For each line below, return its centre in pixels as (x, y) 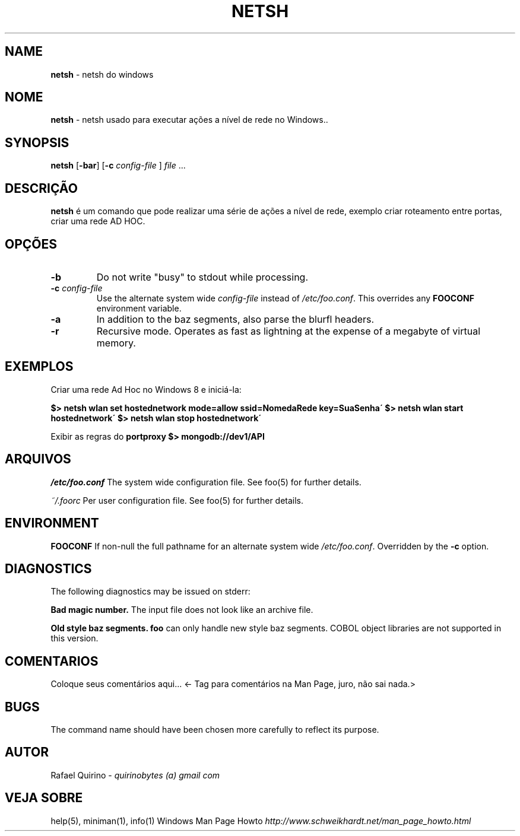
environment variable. (139, 308)
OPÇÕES (31, 244)
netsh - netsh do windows (102, 74)
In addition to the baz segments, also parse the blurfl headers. (235, 319)
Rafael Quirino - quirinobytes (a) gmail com (135, 775)
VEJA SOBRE (44, 798)
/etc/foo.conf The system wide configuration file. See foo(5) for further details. (206, 482)
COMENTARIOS (52, 661)
